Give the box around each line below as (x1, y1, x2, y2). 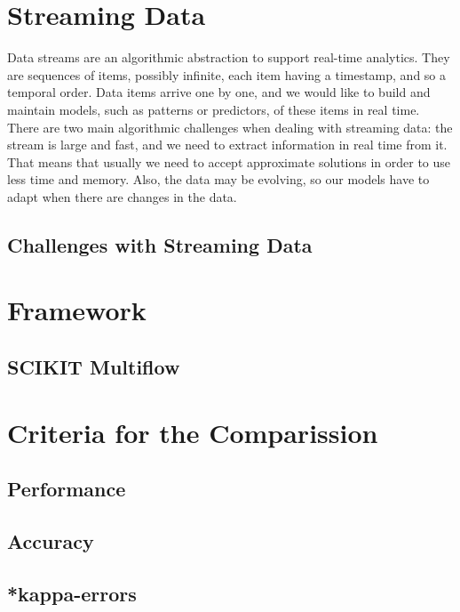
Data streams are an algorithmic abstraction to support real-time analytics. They (7, 48, 450, 67)
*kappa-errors (7, 579, 137, 607)
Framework (7, 292, 147, 328)
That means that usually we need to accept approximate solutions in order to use (7, 152, 451, 171)
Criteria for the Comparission (7, 414, 378, 450)
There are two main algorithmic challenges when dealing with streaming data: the (7, 117, 453, 136)
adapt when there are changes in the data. (7, 187, 237, 205)
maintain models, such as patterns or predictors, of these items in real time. (7, 100, 420, 118)
